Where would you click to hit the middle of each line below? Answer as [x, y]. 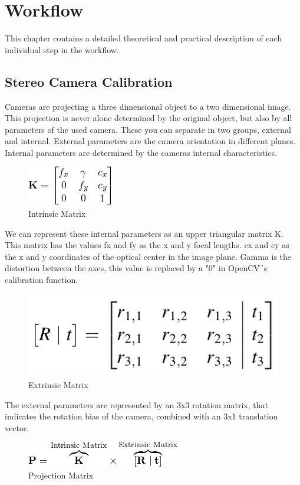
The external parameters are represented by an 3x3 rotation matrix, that [136, 404]
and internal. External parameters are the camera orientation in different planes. [150, 141]
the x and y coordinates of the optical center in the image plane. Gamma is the [148, 256]
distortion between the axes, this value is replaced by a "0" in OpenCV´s [136, 268]
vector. [17, 427]
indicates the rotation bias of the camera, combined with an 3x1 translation [141, 416]
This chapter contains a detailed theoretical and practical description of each [144, 38]
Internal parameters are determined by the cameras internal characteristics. [141, 152]
